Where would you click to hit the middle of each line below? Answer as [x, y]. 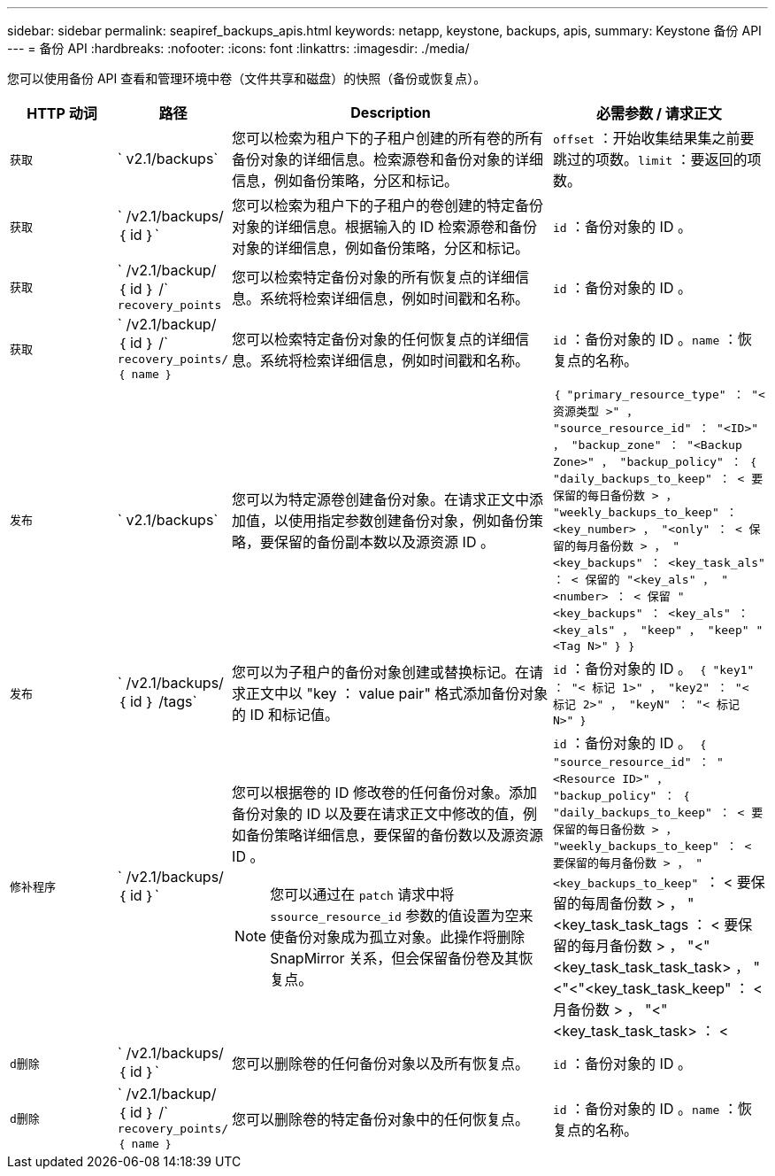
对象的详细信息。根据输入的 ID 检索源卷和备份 [384, 227]
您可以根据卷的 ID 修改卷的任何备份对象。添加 [384, 792]
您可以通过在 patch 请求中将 [362, 894]
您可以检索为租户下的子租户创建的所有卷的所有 [388, 138]
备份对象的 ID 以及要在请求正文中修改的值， [377, 813]
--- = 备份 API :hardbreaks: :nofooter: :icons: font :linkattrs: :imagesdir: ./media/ [238, 48]
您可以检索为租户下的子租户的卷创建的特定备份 [388, 205]
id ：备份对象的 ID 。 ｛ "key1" [653, 669]
